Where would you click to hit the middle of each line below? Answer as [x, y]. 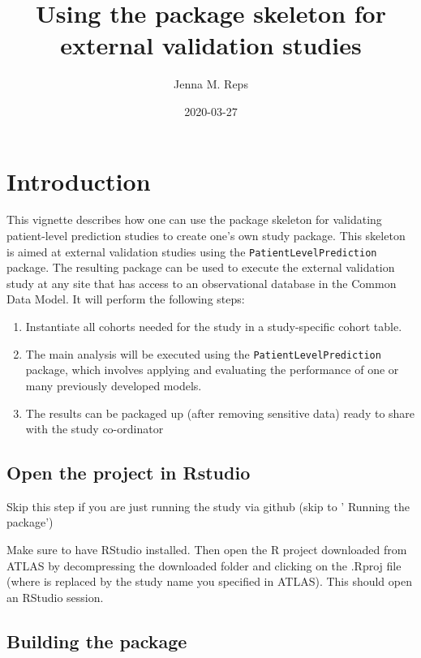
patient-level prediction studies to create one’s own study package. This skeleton [206, 236]
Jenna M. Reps [211, 84]
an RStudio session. [55, 597]
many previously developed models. [114, 385]
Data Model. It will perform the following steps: [126, 299]
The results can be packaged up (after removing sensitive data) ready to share [220, 413]
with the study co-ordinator [95, 429]
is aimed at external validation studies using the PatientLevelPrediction [192, 251]
